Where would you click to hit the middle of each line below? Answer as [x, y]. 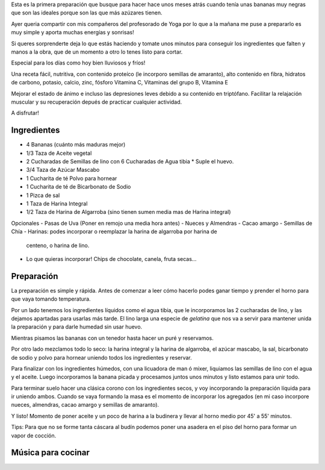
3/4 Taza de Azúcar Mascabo [63, 170]
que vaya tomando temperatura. [51, 299]
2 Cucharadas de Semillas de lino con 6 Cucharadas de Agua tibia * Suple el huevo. [130, 161]
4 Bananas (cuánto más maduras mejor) [76, 145]
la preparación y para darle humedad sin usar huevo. [77, 327]
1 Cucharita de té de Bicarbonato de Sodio [79, 187]
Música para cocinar [50, 453]
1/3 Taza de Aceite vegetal [59, 153]
